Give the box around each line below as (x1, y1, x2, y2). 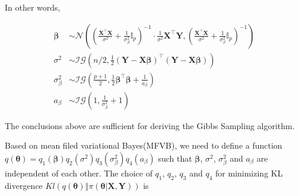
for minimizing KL (215, 166, 283, 179)
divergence (5, 179, 43, 191)
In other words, (5, 1, 61, 13)
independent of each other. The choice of (5, 166, 152, 179)
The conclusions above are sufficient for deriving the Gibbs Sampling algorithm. (5, 119, 295, 131)
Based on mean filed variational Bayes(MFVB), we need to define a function (5, 139, 282, 152)
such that (158, 152, 192, 164)
